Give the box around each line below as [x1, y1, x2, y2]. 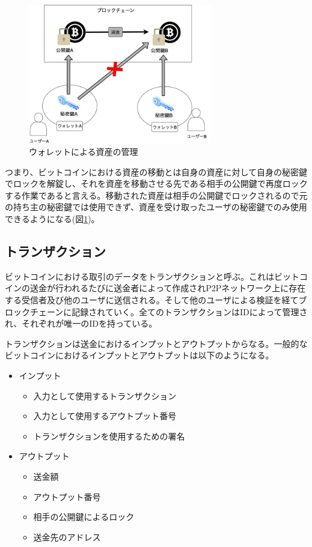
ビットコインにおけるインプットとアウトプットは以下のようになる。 [5, 349, 274, 361]
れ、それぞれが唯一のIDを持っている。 [5, 317, 158, 330]
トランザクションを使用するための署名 [33, 429, 185, 442]
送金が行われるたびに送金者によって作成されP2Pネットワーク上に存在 [29, 282, 306, 294]
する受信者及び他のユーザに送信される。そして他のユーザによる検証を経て [5, 294, 299, 306]
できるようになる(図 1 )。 [5, 213, 100, 225]
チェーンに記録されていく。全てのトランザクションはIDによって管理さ [29, 305, 308, 318]
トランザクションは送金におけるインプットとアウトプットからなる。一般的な [5, 337, 308, 349]
